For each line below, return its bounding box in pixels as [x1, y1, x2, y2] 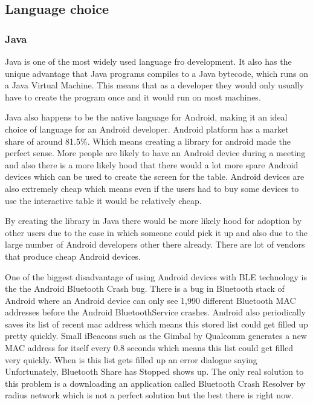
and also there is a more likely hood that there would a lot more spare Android [5, 158, 298, 171]
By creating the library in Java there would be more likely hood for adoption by [5, 214, 302, 227]
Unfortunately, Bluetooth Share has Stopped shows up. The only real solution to [5, 365, 304, 378]
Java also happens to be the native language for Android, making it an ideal [5, 111, 288, 123]
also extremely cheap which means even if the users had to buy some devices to [5, 182, 299, 194]
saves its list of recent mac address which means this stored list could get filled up [5, 317, 308, 330]
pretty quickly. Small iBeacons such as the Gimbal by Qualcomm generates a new [5, 329, 307, 342]
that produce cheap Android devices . [5, 249, 141, 262]
